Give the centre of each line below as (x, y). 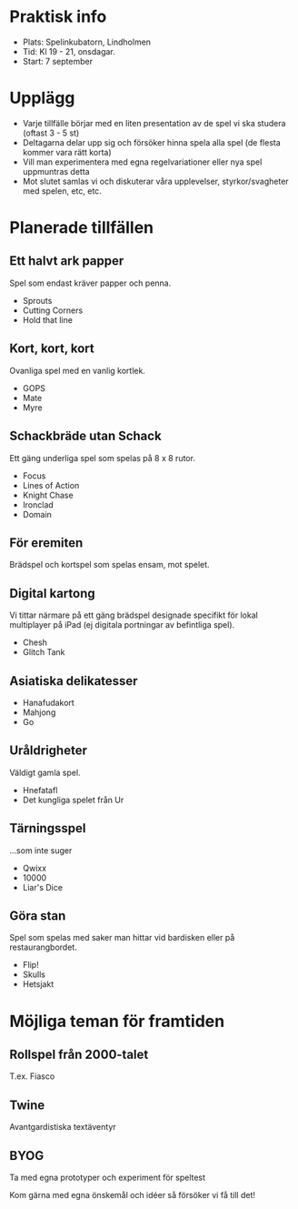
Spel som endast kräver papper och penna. (90, 283)
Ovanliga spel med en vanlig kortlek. (77, 370)
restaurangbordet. (43, 947)
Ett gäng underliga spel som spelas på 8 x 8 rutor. (102, 458)
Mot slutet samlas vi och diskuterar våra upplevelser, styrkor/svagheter (155, 181)
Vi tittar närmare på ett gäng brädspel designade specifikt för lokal (134, 615)
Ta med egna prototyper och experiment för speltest (108, 1177)
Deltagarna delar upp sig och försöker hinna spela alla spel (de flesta (152, 142)
